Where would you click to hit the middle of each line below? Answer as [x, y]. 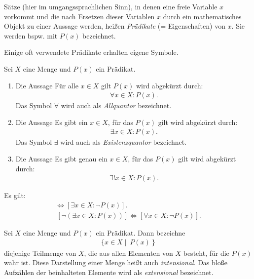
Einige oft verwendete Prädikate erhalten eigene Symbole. [91, 52]
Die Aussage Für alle [47, 85]
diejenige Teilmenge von [40, 253]
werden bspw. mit [31, 35]
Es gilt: [15, 195]
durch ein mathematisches [202, 16]
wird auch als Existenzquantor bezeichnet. [124, 142]
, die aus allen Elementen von [128, 253]
